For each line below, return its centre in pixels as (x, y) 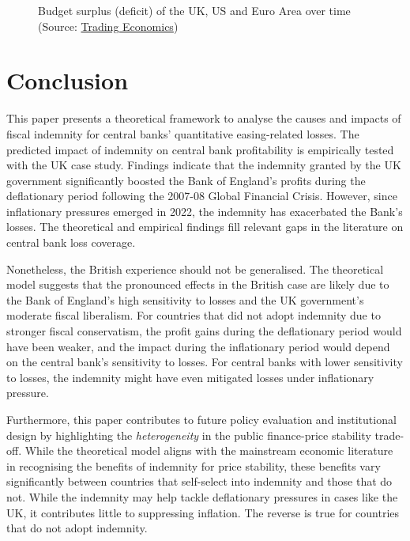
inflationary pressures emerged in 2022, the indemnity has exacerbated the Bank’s (205, 211)
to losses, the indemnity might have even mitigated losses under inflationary (190, 377)
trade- (389, 435)
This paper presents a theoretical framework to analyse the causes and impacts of (204, 118)
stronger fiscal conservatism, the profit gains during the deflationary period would (204, 331)
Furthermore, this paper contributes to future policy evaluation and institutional (201, 419)
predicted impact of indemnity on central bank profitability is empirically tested (200, 149)
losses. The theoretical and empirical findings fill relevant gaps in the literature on (205, 227)
